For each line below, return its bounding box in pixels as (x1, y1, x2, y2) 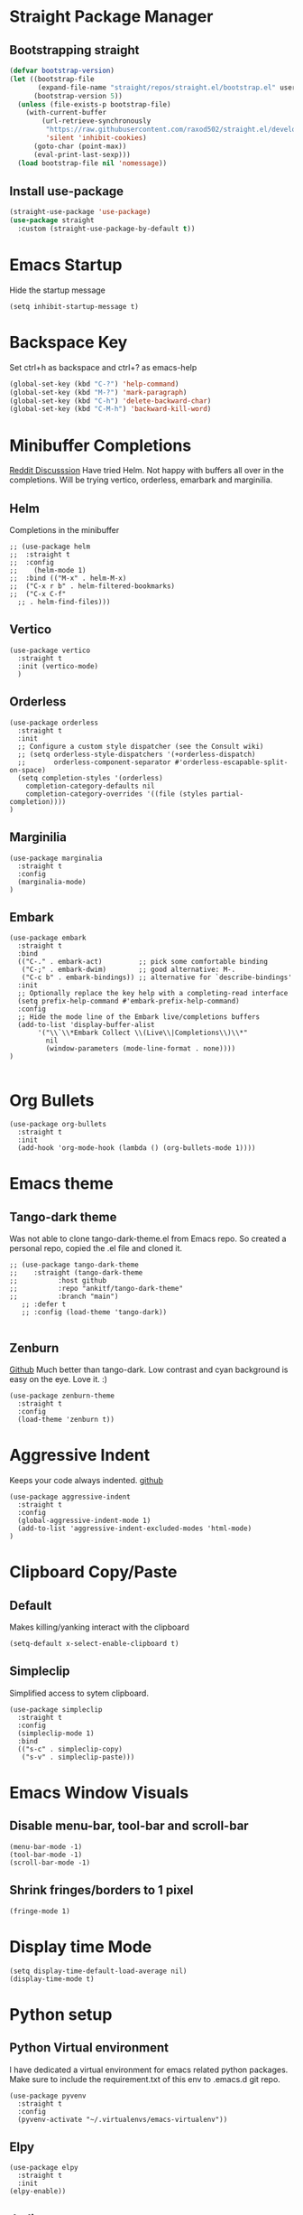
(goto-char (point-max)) (32, 142, 127, 151)
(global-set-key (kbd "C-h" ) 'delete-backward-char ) (9, 396, 212, 406)
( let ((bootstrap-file (9, 74, 95, 83)
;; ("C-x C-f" (9, 590, 67, 599)
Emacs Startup (9, 255, 123, 276)
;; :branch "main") (9, 1292, 119, 1302)
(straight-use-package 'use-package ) (9, 208, 151, 217)
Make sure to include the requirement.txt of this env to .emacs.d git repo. (9, 2073, 281, 2084)
